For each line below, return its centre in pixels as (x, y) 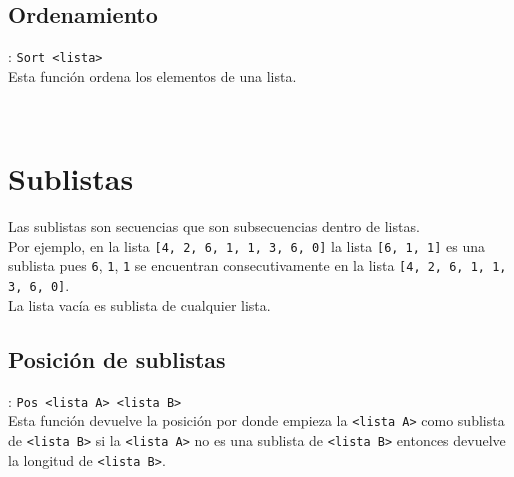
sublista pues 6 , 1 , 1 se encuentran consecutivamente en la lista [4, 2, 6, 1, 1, (257, 265)
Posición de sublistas (117, 358)
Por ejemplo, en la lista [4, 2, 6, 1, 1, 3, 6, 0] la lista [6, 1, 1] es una (247, 245)
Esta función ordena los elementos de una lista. (152, 75)
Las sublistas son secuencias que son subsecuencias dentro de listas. (214, 226)
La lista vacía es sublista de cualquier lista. (139, 304)
